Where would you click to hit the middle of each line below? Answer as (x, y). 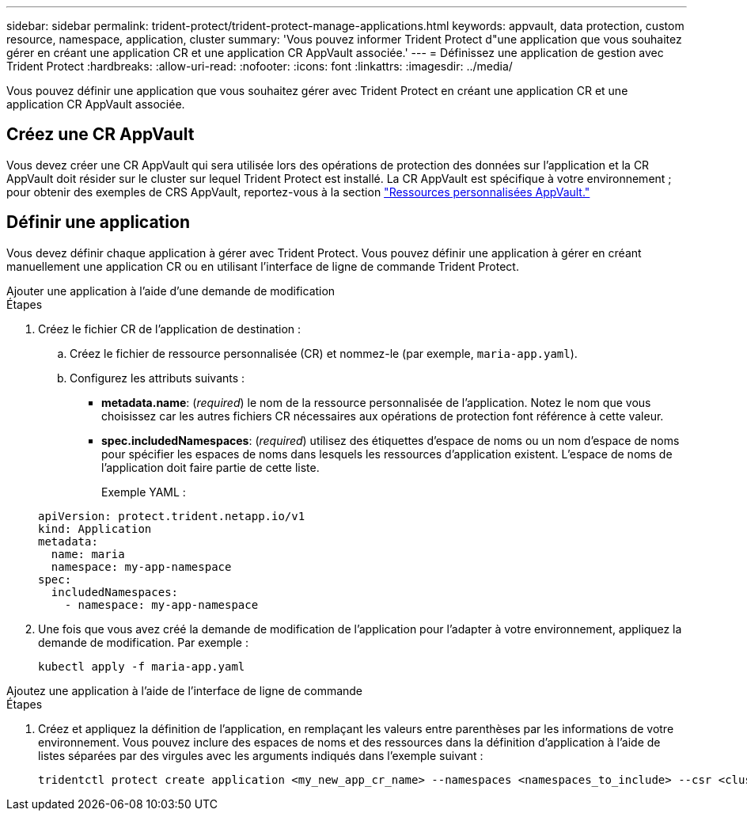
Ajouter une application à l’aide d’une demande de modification (171, 291)
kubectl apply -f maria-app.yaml (142, 666)
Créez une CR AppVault (100, 135)
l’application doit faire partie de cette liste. (210, 467)
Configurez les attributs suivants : (157, 378)
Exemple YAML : (144, 492)
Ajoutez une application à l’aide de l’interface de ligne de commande (185, 690)
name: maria (88, 554)
